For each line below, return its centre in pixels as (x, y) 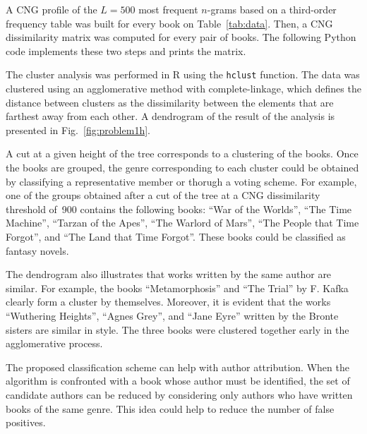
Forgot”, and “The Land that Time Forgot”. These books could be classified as (176, 236)
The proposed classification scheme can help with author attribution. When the (178, 367)
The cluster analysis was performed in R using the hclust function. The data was (183, 74)
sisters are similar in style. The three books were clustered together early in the (178, 329)
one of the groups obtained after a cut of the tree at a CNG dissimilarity (163, 195)
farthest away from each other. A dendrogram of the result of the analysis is (170, 116)
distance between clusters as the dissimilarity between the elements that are (170, 102)
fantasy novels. (37, 250)
